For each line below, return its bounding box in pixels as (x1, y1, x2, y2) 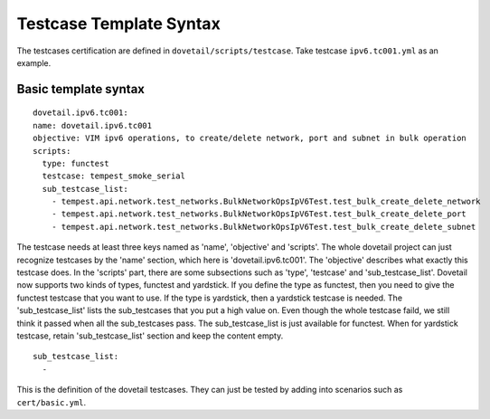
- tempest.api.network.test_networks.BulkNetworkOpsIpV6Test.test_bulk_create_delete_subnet (51, 222, 476, 232)
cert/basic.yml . (16, 396, 87, 407)
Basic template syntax (16, 81, 145, 97)
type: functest (42, 158, 109, 168)
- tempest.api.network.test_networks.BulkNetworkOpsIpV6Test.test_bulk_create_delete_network (51, 196, 481, 207)
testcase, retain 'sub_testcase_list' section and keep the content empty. (16, 330, 284, 341)
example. (16, 57, 52, 68)
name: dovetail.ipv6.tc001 (33, 120, 153, 130)
